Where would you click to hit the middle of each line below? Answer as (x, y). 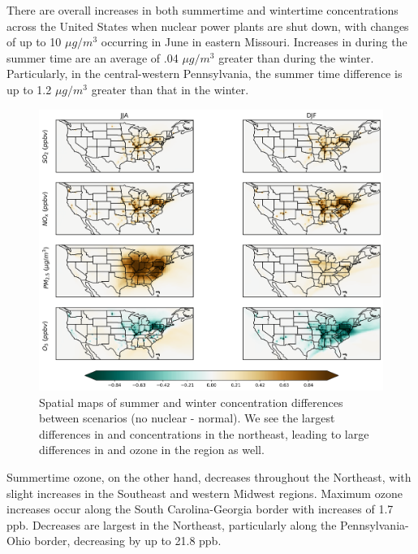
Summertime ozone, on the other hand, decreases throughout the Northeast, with (209, 477)
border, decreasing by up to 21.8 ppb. (128, 541)
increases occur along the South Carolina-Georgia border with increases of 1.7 (200, 509)
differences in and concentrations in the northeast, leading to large (204, 433)
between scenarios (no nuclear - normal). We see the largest (187, 418)
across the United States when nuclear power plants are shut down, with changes (208, 26)
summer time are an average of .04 (93, 57)
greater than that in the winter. (170, 89)
